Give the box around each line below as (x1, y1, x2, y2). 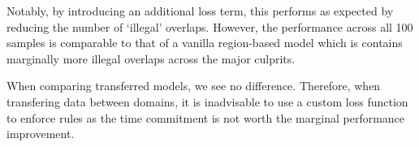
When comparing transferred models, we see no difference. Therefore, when (6, 77, 381, 94)
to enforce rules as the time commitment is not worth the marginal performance (6, 109, 405, 126)
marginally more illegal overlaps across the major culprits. (6, 50, 296, 67)
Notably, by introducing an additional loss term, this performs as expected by (6, 2, 394, 19)
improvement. (6, 125, 75, 142)
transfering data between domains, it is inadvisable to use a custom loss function (6, 93, 408, 110)
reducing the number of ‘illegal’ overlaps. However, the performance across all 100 (6, 18, 413, 35)
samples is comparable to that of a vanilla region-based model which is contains (6, 34, 403, 51)
